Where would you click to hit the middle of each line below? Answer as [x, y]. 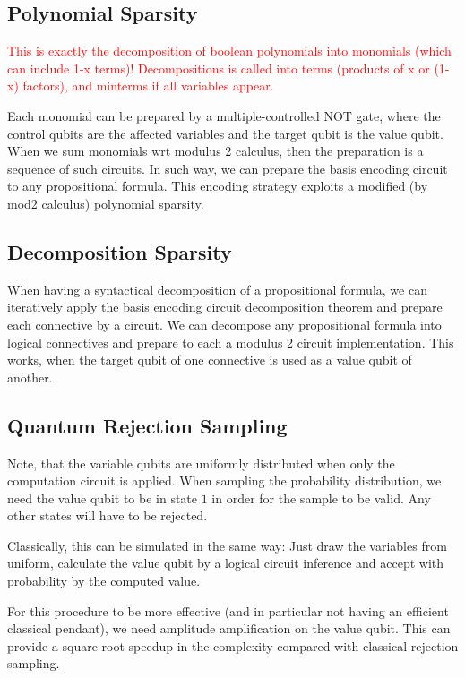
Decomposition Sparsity [120, 251]
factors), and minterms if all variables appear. [148, 86]
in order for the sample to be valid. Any [321, 498]
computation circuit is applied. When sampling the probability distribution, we [224, 481]
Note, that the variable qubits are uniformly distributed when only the [201, 463]
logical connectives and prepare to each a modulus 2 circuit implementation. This [231, 342]
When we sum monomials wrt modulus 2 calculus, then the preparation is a [215, 151]
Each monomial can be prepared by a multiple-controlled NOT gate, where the [224, 115]
